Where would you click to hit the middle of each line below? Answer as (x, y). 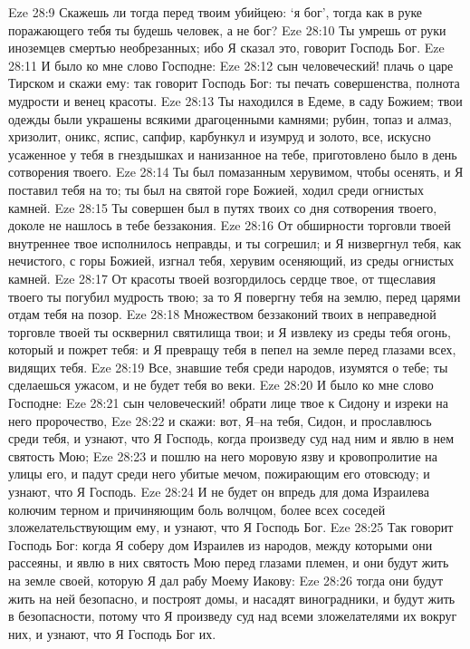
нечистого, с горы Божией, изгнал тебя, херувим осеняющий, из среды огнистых (231, 261)
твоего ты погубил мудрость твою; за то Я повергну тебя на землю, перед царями (235, 296)
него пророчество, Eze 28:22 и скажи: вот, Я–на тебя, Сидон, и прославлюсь (220, 420)
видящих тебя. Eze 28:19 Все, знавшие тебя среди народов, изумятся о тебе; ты (228, 367)
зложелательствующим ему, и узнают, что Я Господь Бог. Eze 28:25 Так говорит (231, 527)
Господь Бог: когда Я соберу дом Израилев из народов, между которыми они (221, 544)
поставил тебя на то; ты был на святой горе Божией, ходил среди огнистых (216, 189)
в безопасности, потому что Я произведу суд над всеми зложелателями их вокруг (233, 616)
